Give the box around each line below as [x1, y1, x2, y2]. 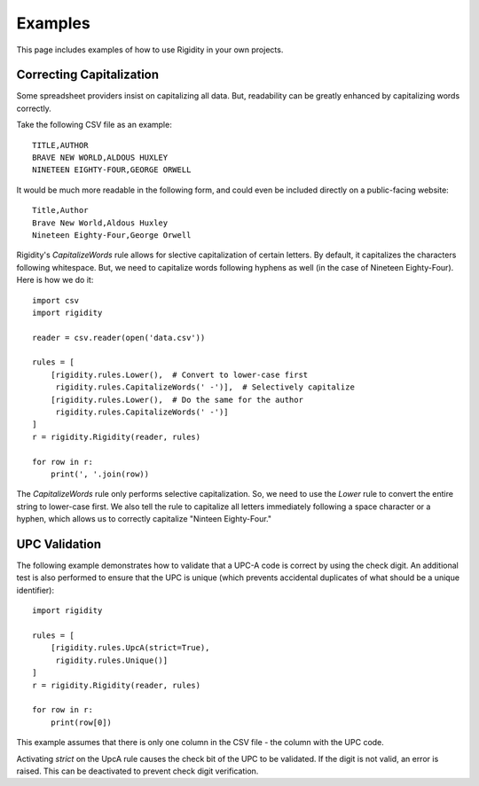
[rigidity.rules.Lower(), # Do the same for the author [50, 395, 303, 405]
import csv [32, 295, 80, 305]
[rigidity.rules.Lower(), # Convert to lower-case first [50, 369, 309, 380]
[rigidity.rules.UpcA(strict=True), [50, 643, 210, 653]
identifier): [16, 585, 55, 595]
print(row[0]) [50, 717, 113, 727]
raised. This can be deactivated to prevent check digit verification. [16, 766, 259, 776]
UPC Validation [16, 537, 102, 552]
